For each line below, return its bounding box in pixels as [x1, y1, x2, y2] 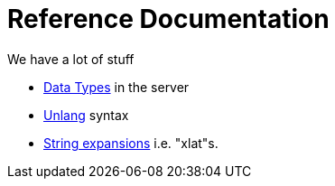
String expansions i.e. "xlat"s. [43, 135, 219, 151]
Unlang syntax [43, 107, 129, 123]
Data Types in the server [43, 79, 190, 95]
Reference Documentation [7, 4, 330, 34]
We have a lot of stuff [7, 51, 135, 67]
